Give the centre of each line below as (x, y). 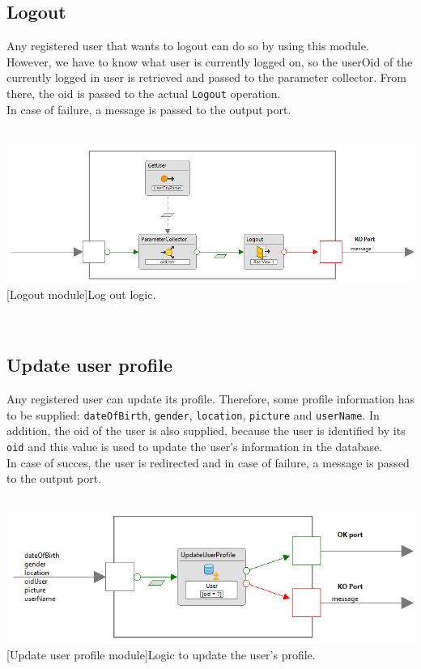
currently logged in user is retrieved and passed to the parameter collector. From (206, 77)
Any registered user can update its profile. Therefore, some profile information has (210, 399)
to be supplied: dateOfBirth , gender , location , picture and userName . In (193, 414)
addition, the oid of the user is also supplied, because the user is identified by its (206, 430)
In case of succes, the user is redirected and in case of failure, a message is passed (208, 462)
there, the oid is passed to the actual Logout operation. (144, 93)
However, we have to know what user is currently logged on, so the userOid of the (210, 61)
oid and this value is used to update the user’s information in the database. (195, 446)
